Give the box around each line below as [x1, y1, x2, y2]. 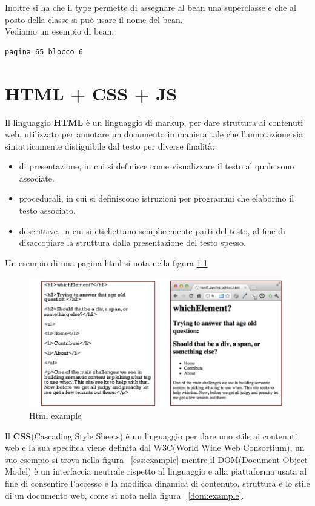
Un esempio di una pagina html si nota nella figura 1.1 [5, 256, 208, 269]
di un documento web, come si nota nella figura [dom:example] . [5, 488, 244, 501]
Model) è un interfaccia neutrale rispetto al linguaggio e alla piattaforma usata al [5, 465, 307, 478]
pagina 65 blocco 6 [5, 47, 83, 56]
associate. [19, 171, 55, 184]
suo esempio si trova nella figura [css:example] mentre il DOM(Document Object [5, 453, 308, 465]
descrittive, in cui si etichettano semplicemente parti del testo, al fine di [19, 224, 285, 237]
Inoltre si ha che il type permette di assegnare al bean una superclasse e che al [5, 1, 296, 13]
